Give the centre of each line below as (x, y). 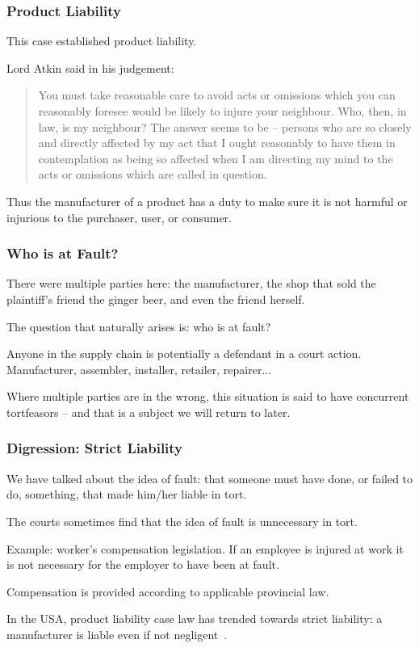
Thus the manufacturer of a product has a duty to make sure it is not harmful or (207, 201)
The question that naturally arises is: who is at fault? (139, 326)
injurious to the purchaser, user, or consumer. (119, 217)
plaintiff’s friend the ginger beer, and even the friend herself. (156, 299)
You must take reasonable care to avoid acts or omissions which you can (217, 95)
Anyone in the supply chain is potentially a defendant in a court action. (184, 353)
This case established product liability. (102, 41)
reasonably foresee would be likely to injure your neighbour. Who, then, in (222, 111)
